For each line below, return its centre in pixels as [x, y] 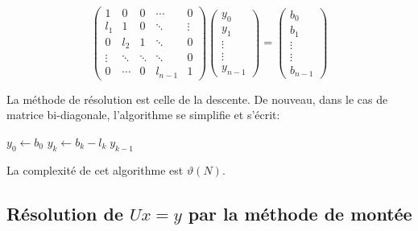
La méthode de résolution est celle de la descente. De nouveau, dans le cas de [197, 99]
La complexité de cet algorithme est [95, 169]
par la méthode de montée [300, 213]
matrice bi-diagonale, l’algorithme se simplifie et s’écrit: [143, 115]
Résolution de [65, 213]
